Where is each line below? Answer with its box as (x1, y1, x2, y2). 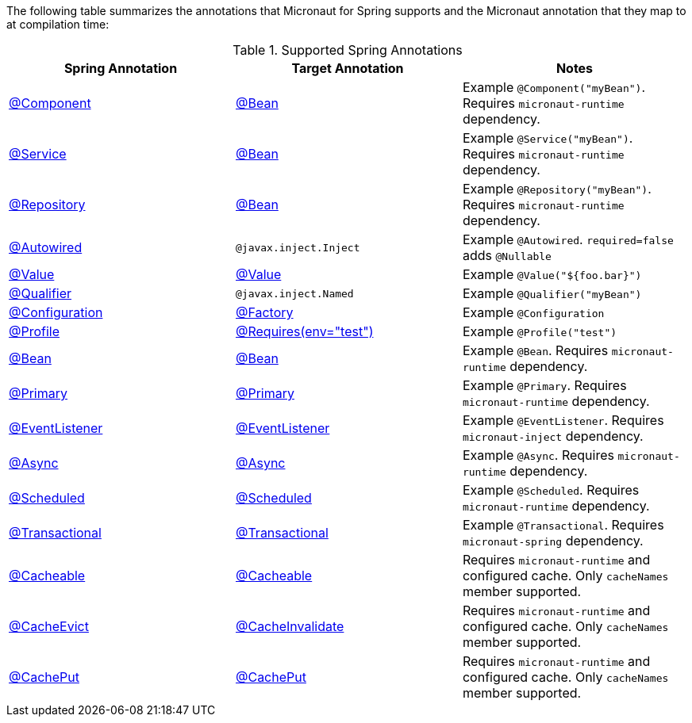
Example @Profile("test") (462, 323, 617, 339)
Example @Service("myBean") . (462, 130, 633, 146)
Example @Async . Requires (462, 447, 614, 463)
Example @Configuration (462, 304, 605, 320)
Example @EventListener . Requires (462, 412, 664, 428)
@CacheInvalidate (235, 618, 344, 634)
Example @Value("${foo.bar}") (462, 266, 642, 282)
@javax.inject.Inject (235, 241, 360, 254)
